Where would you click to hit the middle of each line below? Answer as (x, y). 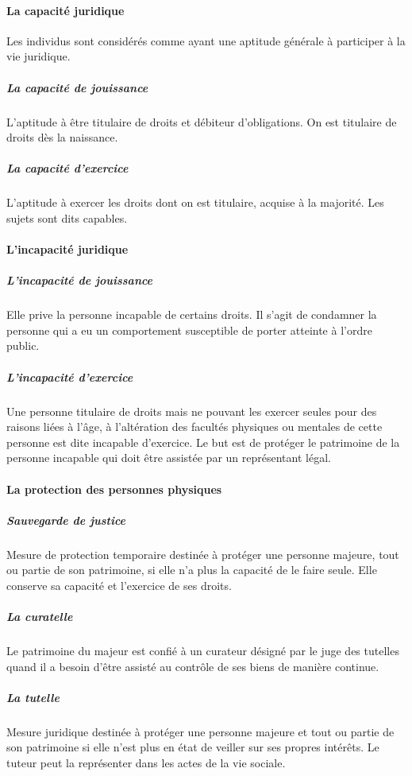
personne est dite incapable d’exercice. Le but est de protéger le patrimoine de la (203, 442)
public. (23, 345)
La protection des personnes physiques (114, 489)
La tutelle (33, 697)
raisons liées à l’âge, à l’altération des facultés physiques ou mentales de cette (194, 427)
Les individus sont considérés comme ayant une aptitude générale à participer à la (206, 40)
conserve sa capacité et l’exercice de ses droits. (119, 585)
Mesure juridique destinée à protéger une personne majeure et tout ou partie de (200, 731)
